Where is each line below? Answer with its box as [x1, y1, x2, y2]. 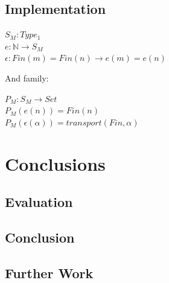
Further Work [5, 263, 94, 282]
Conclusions [5, 151, 106, 176]
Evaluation [5, 192, 73, 211]
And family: [5, 71, 49, 84]
